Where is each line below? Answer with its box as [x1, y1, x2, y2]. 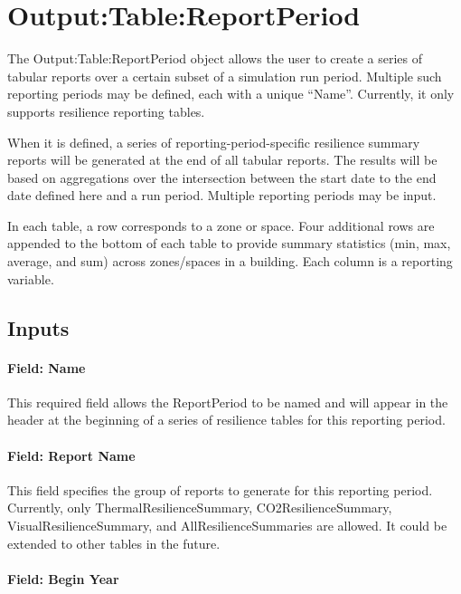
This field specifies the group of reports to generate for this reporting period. [7, 480, 433, 499]
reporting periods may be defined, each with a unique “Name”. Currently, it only [7, 84, 455, 103]
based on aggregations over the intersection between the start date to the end [7, 168, 437, 187]
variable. [7, 269, 54, 288]
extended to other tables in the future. [7, 533, 221, 552]
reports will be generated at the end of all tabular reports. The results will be [7, 150, 437, 169]
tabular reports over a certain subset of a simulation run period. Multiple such [7, 66, 442, 85]
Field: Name [7, 358, 86, 377]
